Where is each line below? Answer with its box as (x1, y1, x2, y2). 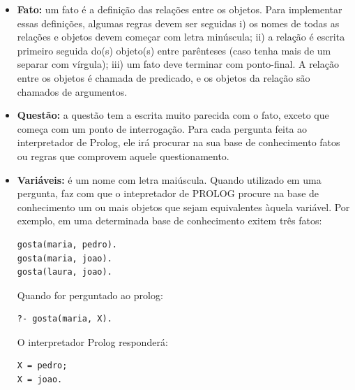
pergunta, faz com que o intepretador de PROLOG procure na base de (17, 186, 319, 201)
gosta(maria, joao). (17, 253, 112, 263)
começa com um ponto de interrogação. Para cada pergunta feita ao (17, 121, 308, 136)
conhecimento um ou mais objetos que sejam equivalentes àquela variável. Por (17, 199, 350, 214)
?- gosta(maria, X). (17, 314, 112, 324)
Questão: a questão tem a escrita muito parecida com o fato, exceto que (17, 108, 329, 122)
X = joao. (17, 375, 63, 385)
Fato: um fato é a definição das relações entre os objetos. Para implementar (17, 2, 342, 16)
